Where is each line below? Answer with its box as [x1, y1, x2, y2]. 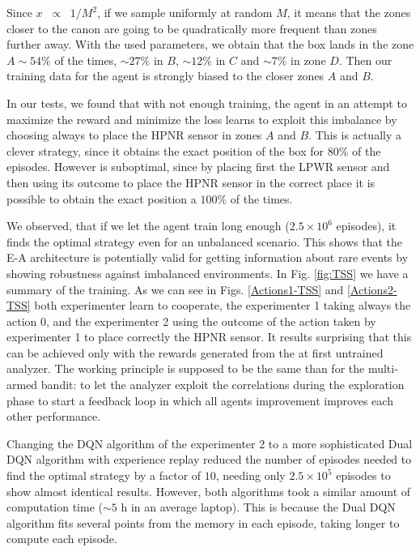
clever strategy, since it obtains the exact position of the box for [6, 142, 325, 159]
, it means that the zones [286, 4, 411, 20]
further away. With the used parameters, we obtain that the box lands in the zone [6, 36, 414, 53]
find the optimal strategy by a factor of [6, 467, 202, 484]
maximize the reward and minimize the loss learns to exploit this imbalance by [6, 110, 397, 127]
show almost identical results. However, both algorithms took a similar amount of [6, 482, 411, 499]
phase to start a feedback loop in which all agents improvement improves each [6, 392, 393, 409]
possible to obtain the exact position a [6, 190, 197, 207]
